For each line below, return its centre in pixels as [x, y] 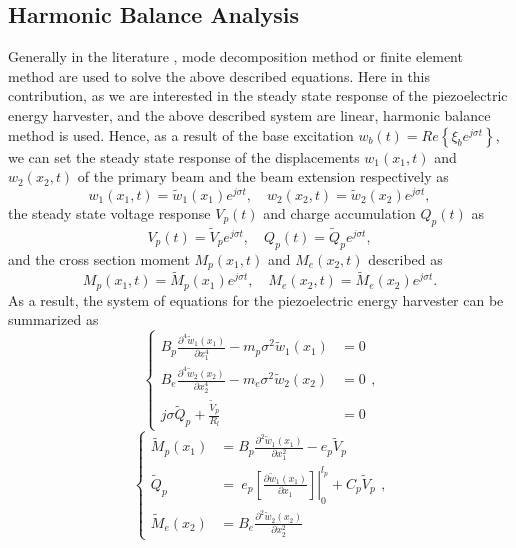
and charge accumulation [339, 212]
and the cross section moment [99, 258]
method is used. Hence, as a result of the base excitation [181, 134]
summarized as [53, 319]
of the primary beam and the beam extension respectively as [263, 176]
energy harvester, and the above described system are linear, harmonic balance [249, 114]
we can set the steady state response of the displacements [184, 156]
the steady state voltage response [109, 212]
